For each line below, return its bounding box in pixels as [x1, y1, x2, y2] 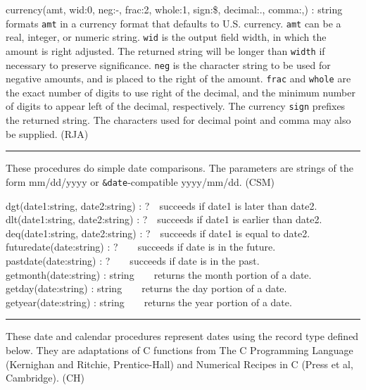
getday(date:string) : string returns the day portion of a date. [6, 281, 287, 296]
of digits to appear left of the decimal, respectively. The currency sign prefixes [6, 99, 346, 113]
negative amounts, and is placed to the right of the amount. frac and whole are [6, 71, 351, 86]
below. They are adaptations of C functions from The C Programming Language [6, 342, 353, 357]
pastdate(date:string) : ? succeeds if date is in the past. [6, 253, 260, 268]
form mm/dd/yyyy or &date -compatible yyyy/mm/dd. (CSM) [6, 174, 275, 189]
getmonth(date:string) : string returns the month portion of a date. [6, 267, 312, 282]
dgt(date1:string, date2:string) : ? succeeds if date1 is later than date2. [6, 198, 317, 213]
